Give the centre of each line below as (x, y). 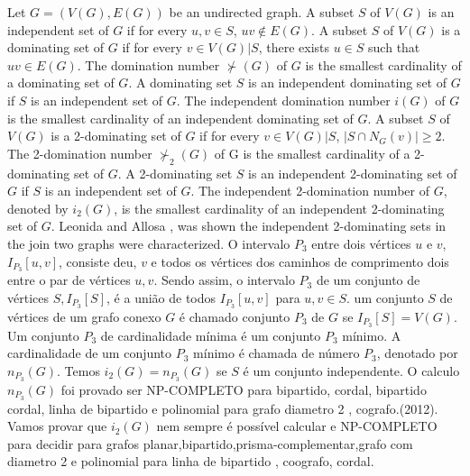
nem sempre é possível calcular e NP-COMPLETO (297, 426)
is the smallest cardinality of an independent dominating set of (180, 118)
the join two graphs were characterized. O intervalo (149, 243)
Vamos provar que (57, 426)
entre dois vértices (361, 243)
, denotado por (417, 353)
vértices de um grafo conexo (84, 316)
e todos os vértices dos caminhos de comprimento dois (300, 261)
